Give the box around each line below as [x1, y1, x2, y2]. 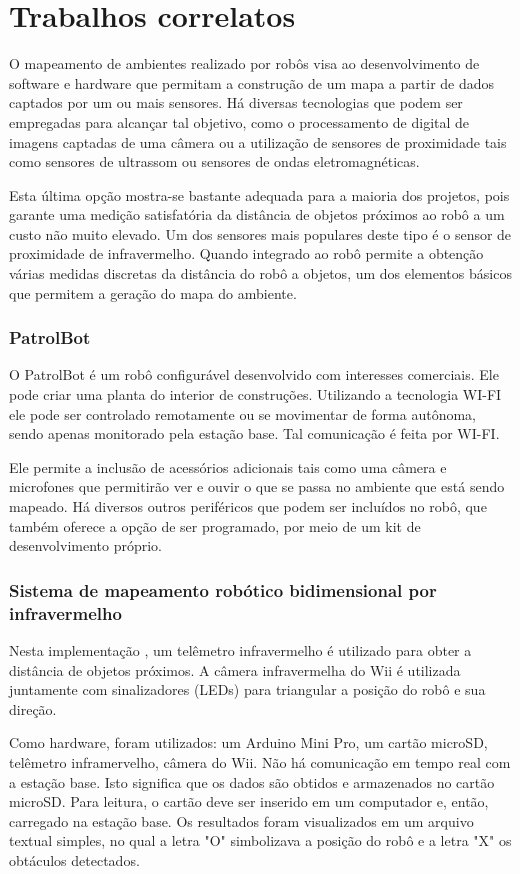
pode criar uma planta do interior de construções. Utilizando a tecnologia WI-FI [9, 384, 502, 405]
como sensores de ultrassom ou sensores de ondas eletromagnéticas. [9, 151, 420, 172]
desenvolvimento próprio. [9, 535, 163, 556]
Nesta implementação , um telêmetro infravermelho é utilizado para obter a [9, 639, 472, 660]
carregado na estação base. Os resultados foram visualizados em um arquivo [9, 810, 474, 831]
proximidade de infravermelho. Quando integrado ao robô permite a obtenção [9, 243, 484, 264]
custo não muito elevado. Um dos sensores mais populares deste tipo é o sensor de [9, 223, 512, 244]
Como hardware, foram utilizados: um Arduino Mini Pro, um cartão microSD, [9, 732, 488, 753]
